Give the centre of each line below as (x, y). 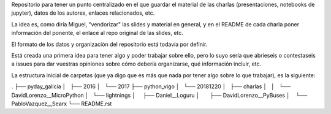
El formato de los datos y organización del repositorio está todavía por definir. (109, 44)
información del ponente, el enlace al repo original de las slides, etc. (97, 33)
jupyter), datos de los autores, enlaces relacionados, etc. (83, 13)
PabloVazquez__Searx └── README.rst (62, 104)
